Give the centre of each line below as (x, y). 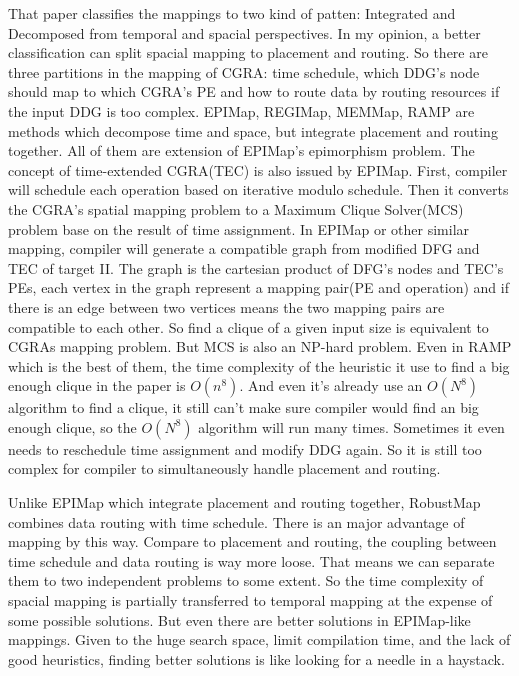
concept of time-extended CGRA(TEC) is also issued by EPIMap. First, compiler (258, 169)
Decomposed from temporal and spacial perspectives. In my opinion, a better (244, 32)
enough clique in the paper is (97, 385)
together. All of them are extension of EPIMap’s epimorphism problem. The (241, 150)
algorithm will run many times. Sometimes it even (351, 426)
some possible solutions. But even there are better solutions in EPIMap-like (239, 619)
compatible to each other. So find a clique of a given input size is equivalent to (248, 326)
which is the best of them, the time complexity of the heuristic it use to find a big (259, 365)
